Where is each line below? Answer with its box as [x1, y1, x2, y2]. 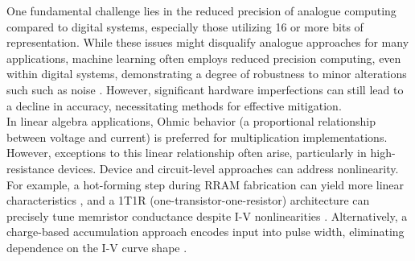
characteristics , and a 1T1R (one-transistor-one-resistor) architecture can [6, 192, 370, 209]
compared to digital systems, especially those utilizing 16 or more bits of [6, 18, 364, 35]
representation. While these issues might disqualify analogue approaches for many [6, 34, 409, 51]
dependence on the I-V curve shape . [6, 238, 187, 255]
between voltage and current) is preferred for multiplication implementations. [6, 128, 388, 145]
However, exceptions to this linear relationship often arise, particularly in [6, 144, 367, 161]
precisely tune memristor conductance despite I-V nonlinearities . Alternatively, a [6, 207, 408, 224]
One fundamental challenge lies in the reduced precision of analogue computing [6, 2, 397, 19]
